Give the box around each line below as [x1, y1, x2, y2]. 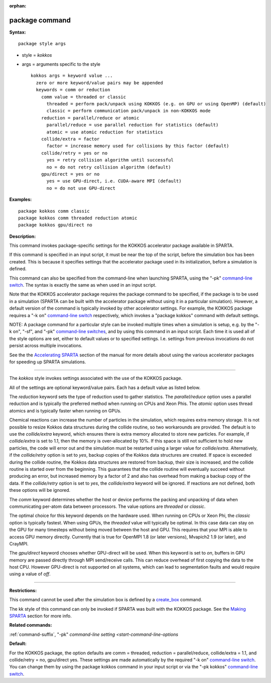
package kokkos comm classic [18, 208, 90, 214]
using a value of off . [9, 571, 51, 577]
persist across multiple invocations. [9, 343, 83, 349]
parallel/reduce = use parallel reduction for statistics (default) [46, 122, 219, 128]
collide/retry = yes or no [41, 150, 108, 156]
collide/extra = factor [41, 136, 100, 142]
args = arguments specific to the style [22, 61, 100, 67]
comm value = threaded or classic [41, 94, 126, 100]
